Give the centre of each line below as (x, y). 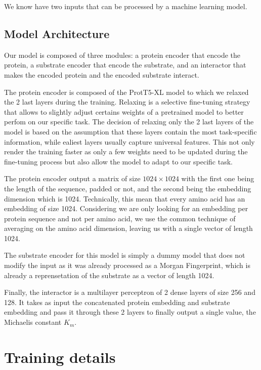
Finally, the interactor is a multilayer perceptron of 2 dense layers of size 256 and (130, 292)
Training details (60, 357)
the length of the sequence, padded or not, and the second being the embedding (128, 188)
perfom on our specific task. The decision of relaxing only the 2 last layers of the (129, 122)
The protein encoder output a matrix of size (72, 178)
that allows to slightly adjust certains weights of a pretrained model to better (124, 111)
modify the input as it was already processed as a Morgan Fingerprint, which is (127, 265)
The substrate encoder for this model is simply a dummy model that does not (125, 255)
